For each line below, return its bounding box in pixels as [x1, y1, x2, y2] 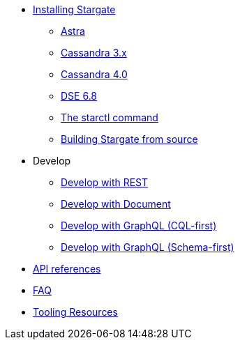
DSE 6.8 [61, 90, 98, 102]
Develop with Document [61, 198, 171, 210]
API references [33, 263, 101, 275]
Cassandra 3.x [61, 47, 127, 59]
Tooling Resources [33, 306, 118, 318]
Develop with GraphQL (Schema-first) [61, 241, 234, 253]
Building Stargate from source [61, 133, 198, 145]
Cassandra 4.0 [61, 68, 128, 80]
